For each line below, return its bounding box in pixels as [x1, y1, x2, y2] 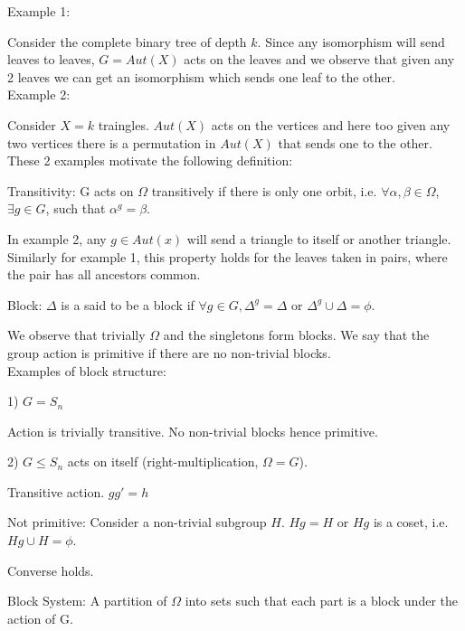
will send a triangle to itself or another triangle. [186, 229, 451, 248]
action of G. [7, 608, 73, 627]
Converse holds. [7, 560, 94, 579]
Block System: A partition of [7, 591, 167, 610]
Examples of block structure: [7, 361, 166, 380]
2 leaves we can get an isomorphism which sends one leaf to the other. [7, 67, 395, 86]
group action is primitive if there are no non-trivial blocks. [7, 343, 331, 362]
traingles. [98, 115, 149, 134]
